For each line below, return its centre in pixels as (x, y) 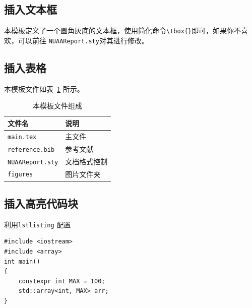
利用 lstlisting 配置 (38, 224)
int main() (22, 261)
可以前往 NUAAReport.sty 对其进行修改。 (83, 40)
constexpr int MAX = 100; (62, 281)
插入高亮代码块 (41, 203)
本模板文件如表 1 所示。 (44, 88)
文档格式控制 (86, 161)
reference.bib (31, 149)
